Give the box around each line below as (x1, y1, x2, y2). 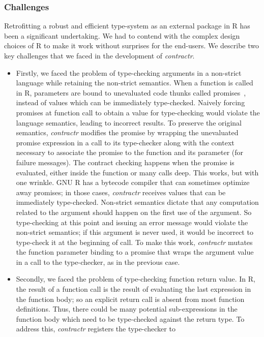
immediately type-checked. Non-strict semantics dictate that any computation (16, 197, 259, 207)
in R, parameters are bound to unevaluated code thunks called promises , (16, 87, 246, 98)
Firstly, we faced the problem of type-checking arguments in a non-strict (16, 67, 242, 78)
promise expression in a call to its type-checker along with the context (16, 137, 234, 147)
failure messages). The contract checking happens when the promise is (16, 157, 234, 167)
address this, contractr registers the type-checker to (16, 323, 175, 334)
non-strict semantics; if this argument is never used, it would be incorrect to (16, 227, 253, 237)
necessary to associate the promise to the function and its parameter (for (16, 147, 244, 158)
